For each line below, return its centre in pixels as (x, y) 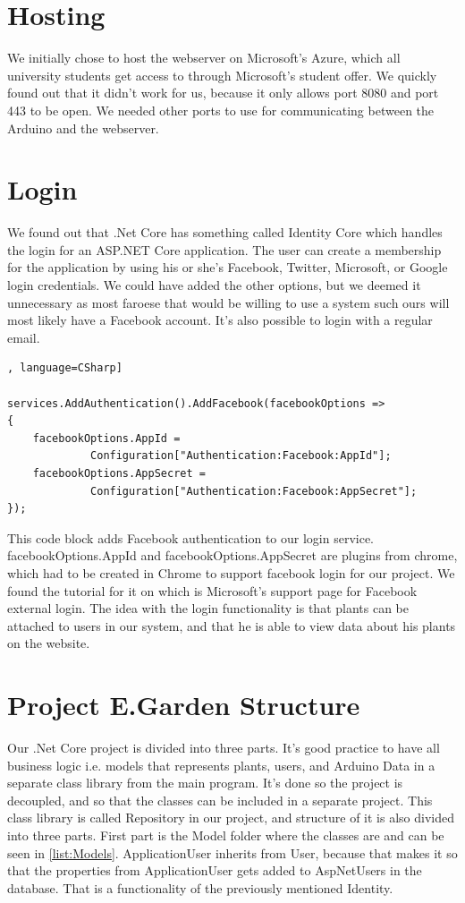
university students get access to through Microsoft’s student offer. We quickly (222, 75)
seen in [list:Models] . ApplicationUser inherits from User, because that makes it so (232, 852)
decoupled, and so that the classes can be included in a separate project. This (220, 800)
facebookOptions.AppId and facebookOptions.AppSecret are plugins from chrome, (232, 555)
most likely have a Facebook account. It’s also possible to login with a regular (220, 320)
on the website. (49, 643)
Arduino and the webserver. (83, 128)
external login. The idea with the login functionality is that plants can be (208, 608)
